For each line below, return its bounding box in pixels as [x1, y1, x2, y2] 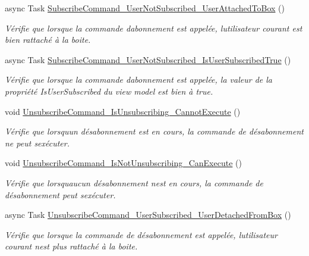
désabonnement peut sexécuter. [5, 188, 116, 201]
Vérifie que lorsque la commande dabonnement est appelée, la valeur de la [5, 73, 273, 86]
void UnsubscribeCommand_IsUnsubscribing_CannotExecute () [5, 105, 241, 117]
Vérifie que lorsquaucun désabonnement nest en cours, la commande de [5, 176, 263, 189]
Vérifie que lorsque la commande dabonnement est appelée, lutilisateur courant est [5, 21, 302, 34]
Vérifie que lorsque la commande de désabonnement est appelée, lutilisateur [5, 228, 278, 241]
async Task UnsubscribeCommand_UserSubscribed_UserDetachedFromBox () [5, 208, 291, 221]
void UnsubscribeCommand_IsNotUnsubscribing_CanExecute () [5, 157, 242, 169]
